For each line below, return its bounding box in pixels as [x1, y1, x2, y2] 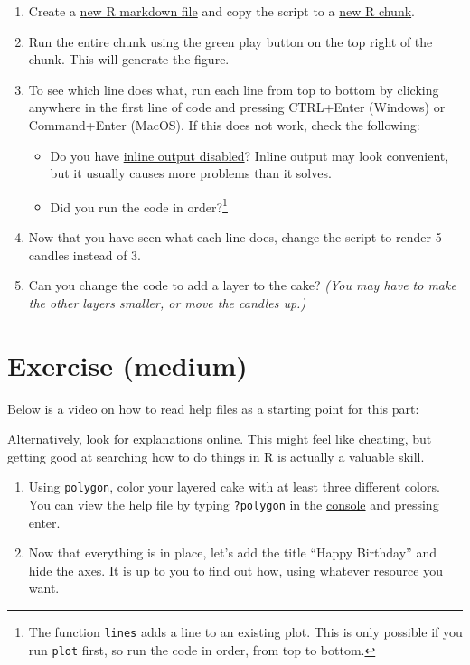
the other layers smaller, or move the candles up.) [28, 293, 306, 312]
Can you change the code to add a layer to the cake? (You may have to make [28, 276, 456, 295]
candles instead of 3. [28, 245, 142, 264]
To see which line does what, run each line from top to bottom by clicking [28, 80, 439, 98]
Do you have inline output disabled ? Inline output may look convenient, [50, 145, 449, 164]
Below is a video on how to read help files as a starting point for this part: [7, 398, 419, 417]
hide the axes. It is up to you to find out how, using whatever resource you [28, 560, 443, 579]
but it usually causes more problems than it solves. [50, 164, 332, 183]
